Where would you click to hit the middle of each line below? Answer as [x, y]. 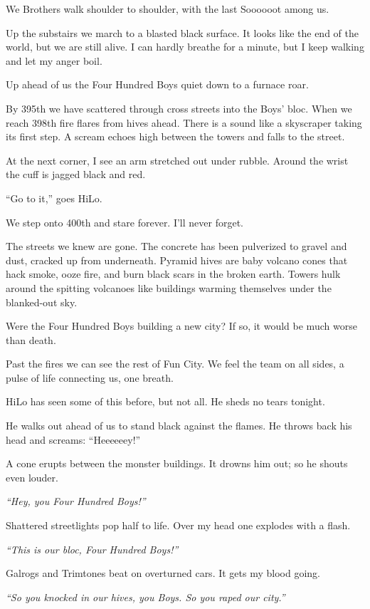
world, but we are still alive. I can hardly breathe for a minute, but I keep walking [185, 47]
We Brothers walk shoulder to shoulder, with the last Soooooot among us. [168, 9]
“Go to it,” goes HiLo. [54, 198]
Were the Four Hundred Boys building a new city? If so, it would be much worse [181, 326]
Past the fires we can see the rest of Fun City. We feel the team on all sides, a [175, 364]
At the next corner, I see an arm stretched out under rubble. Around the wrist [177, 160]
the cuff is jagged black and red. [76, 174]
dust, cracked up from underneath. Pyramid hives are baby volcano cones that [177, 260]
